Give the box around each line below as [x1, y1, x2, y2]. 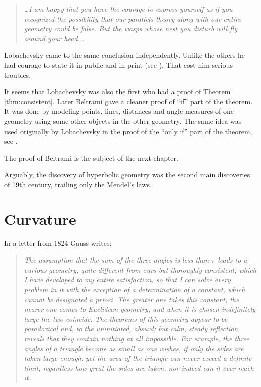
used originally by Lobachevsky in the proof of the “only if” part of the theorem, [4, 125, 252, 136]
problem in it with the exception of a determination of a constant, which [24, 284, 245, 294]
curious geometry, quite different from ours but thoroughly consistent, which [24, 264, 256, 275]
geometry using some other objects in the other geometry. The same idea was [4, 115, 242, 126]
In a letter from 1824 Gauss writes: [4, 237, 112, 248]
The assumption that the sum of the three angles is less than [24, 254, 209, 265]
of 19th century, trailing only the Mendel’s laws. [4, 179, 152, 189]
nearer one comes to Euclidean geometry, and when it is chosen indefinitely [24, 304, 256, 314]
